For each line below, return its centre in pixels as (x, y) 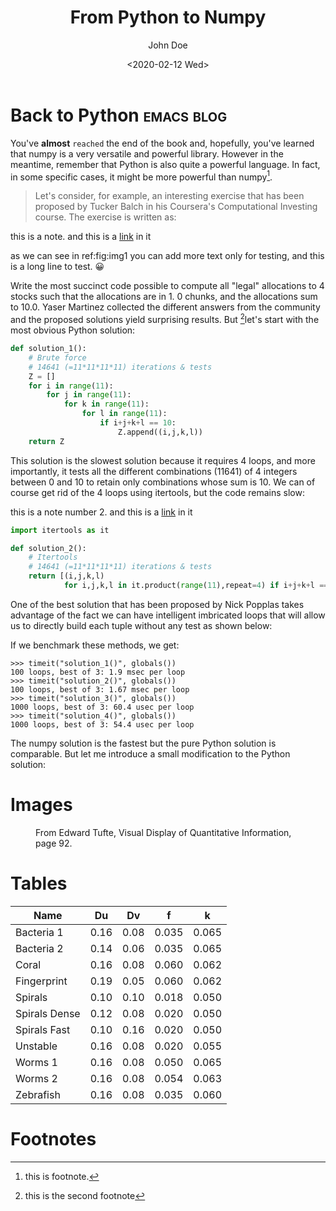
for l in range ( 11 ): (124, 414)
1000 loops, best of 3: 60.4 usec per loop (102, 707)
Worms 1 (36, 1062)
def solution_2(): (48, 548)
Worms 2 (36, 1078)
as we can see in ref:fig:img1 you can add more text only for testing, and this (167, 256)
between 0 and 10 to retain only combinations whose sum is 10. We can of (163, 482)
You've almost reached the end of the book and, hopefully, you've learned (162, 143)
